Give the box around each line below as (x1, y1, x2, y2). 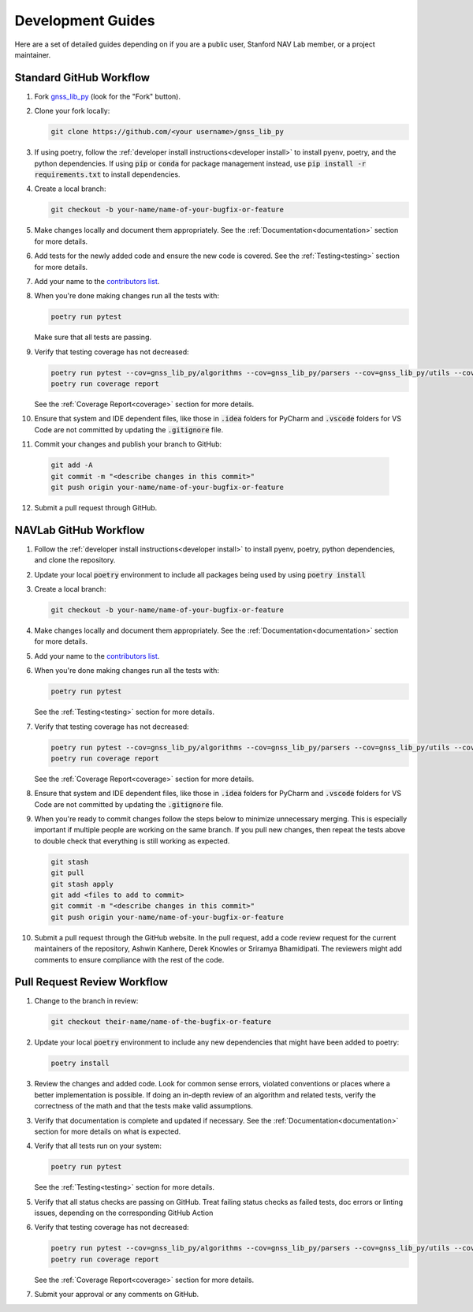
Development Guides (14, 12, 155, 29)
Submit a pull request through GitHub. (34, 503, 158, 512)
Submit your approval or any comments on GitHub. (34, 1290, 199, 1299)
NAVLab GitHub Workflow (14, 523, 145, 536)
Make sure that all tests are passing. (34, 332, 151, 342)
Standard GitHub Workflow (14, 71, 150, 84)
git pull (50, 869, 85, 877)
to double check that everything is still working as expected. (34, 836, 230, 846)
